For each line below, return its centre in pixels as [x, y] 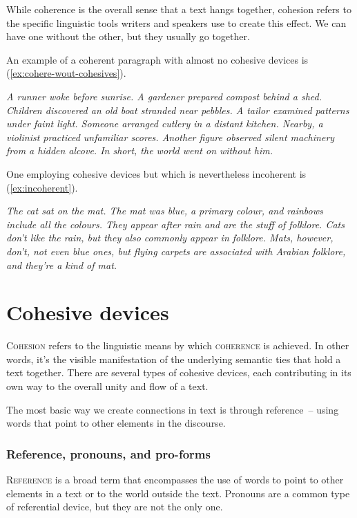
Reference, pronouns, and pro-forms [108, 453]
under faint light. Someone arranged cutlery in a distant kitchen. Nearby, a [165, 123]
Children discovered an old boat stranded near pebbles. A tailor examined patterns [178, 110]
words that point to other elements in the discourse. [116, 423]
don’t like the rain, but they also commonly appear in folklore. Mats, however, [170, 238]
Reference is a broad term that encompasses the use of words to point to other [175, 479]
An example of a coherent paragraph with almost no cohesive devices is [157, 59]
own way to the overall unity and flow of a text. [107, 386]
